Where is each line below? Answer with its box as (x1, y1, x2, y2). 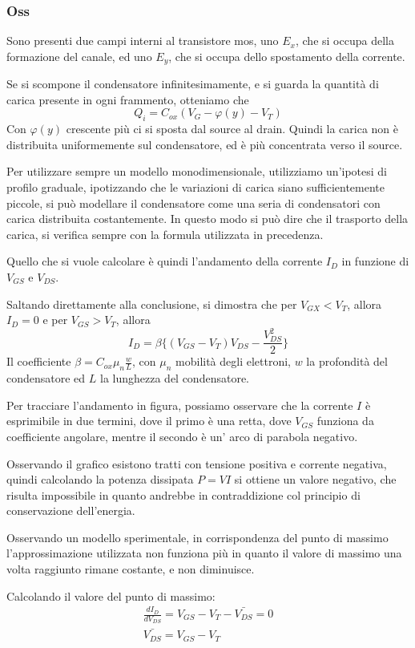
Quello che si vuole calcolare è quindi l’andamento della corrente (6, 253, 323, 269)
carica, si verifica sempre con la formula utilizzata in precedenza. (6, 225, 324, 242)
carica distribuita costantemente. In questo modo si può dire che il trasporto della (6, 210, 409, 227)
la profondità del (306, 353, 388, 370)
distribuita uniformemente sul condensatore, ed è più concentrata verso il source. (6, 136, 403, 152)
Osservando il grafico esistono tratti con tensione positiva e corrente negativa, (6, 455, 387, 472)
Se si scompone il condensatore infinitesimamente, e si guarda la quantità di (6, 75, 379, 92)
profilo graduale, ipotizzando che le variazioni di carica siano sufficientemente (6, 179, 385, 196)
